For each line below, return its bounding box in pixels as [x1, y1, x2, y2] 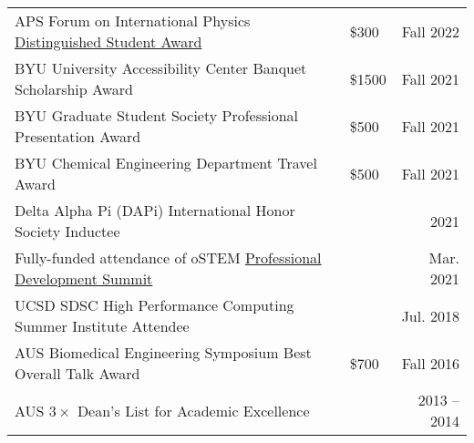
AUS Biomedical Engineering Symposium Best [15, 342, 312, 363]
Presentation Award [15, 126, 141, 147]
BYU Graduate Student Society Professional [15, 105, 299, 126]
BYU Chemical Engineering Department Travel [15, 152, 317, 173]
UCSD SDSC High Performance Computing [15, 294, 294, 315]
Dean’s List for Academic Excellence [77, 399, 310, 421]
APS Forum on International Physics [15, 10, 251, 31]
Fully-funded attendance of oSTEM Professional [15, 247, 322, 268]
